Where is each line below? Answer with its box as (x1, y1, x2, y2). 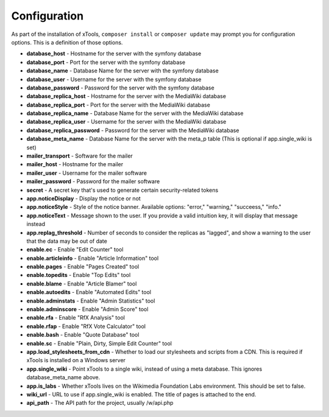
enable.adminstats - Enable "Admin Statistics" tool (26, 297, 155, 304)
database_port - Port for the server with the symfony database (26, 58, 186, 66)
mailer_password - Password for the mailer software (26, 178, 160, 185)
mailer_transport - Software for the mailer (26, 152, 133, 159)
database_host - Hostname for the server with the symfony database (26, 50, 202, 57)
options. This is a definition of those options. (11, 38, 123, 46)
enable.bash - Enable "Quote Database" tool (26, 331, 140, 338)
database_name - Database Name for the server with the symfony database (26, 67, 219, 74)
